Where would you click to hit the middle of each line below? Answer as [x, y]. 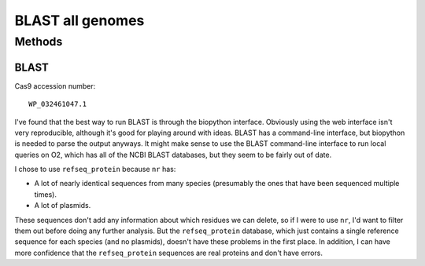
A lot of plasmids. [63, 206]
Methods [39, 42]
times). [45, 194]
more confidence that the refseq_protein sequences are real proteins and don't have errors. [168, 253]
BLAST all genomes [79, 20]
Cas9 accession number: [55, 86]
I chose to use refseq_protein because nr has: [95, 169]
